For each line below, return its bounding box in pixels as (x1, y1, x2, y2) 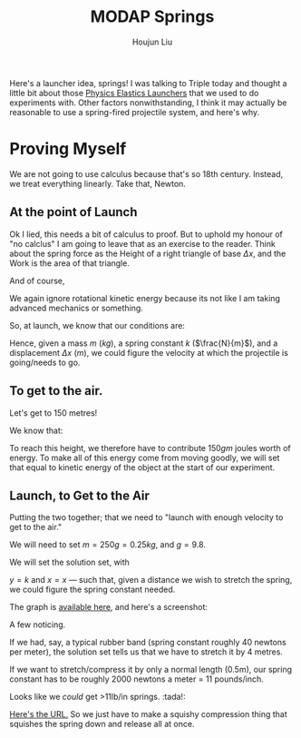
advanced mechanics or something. (9, 302, 143, 313)
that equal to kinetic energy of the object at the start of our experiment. (9, 461, 276, 473)
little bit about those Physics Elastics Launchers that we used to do (9, 87, 259, 98)
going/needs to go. (9, 357, 81, 368)
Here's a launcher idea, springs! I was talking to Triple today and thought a (9, 77, 287, 88)
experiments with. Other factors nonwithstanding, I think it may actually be (9, 97, 287, 108)
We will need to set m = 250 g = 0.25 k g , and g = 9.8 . (9, 539, 207, 550)
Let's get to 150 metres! (9, 407, 98, 418)
